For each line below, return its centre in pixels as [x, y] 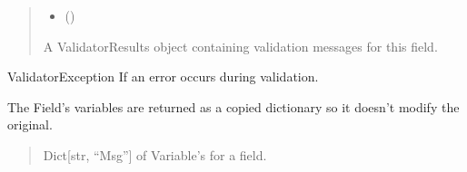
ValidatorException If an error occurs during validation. [163, 76]
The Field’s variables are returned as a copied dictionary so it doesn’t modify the [233, 106]
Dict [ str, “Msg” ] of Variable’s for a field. [155, 154]
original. [30, 124]
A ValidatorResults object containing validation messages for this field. [240, 46]
